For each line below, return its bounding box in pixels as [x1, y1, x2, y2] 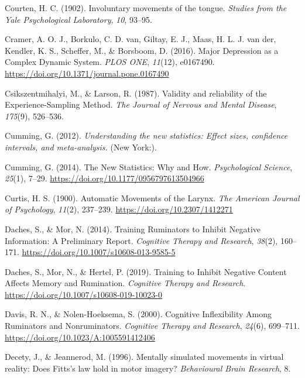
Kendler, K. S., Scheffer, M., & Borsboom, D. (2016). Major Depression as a [5, 44, 279, 56]
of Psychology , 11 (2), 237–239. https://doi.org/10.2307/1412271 [5, 203, 233, 215]
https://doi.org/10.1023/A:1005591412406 [5, 331, 155, 343]
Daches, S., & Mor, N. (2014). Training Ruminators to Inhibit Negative [5, 222, 261, 235]
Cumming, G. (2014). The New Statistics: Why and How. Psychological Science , [5, 160, 293, 173]
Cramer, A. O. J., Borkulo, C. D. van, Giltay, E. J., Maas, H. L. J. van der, [5, 33, 276, 45]
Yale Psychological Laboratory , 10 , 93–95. [5, 13, 152, 25]
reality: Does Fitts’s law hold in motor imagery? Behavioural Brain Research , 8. [5, 362, 291, 374]
